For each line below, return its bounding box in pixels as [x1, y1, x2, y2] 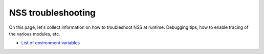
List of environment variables [21, 40, 80, 46]
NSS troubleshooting [9, 7, 96, 18]
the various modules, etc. [9, 31, 61, 36]
